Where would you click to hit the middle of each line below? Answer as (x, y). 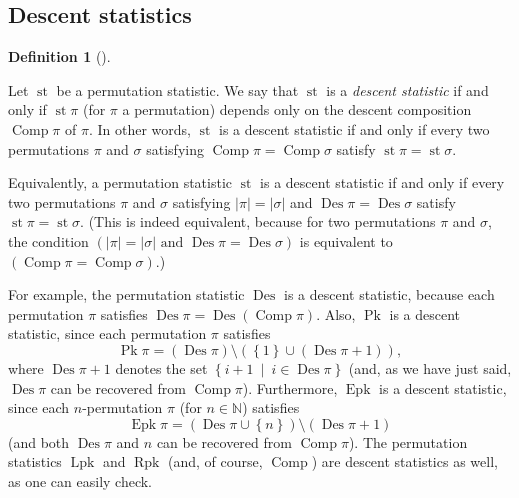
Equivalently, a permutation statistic (120, 182)
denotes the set (161, 367)
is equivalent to (346, 240)
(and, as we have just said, (430, 367)
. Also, (336, 313)
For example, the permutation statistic (126, 294)
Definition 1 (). (59, 56)
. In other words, (139, 128)
